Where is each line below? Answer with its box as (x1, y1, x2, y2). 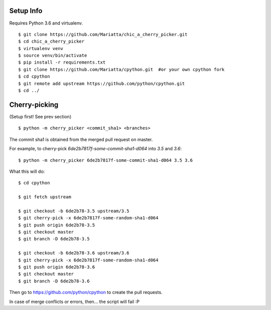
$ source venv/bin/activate (18, 53, 87, 59)
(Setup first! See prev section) (9, 113, 72, 120)
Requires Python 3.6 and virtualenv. (9, 20, 83, 26)
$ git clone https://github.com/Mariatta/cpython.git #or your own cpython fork (18, 67, 225, 72)
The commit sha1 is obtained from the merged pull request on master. (9, 136, 153, 142)
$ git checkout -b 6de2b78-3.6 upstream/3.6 (18, 250, 130, 256)
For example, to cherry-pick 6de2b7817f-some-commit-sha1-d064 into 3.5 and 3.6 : (9, 146, 182, 152)
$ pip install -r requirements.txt (18, 60, 106, 65)
